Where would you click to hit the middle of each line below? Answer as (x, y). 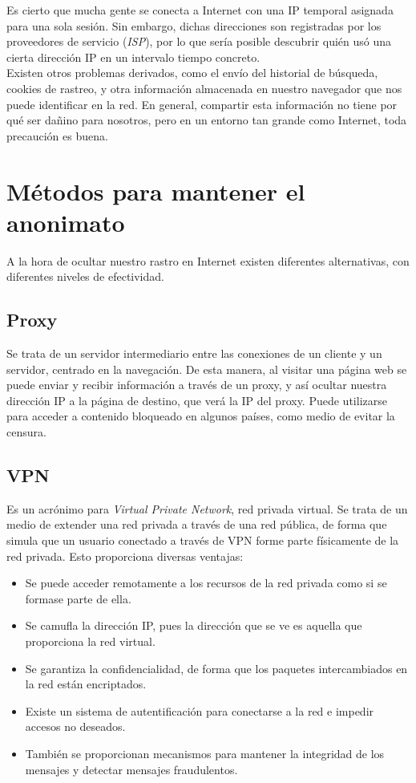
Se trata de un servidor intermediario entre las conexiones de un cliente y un (194, 353)
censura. (26, 432)
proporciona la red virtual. (90, 641)
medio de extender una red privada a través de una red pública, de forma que (197, 524)
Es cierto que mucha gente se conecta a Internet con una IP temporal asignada (200, 10)
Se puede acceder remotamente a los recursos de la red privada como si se (206, 583)
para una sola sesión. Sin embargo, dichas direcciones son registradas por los (194, 25)
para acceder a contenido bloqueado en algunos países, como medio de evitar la (201, 416)
